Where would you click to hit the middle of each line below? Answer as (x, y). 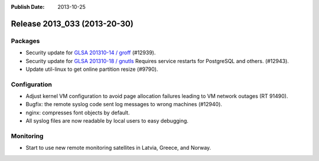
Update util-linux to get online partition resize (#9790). (92, 69)
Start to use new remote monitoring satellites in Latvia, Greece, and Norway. (118, 148)
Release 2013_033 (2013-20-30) (72, 24)
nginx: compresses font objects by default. (78, 113)
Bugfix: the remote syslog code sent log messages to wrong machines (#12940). (124, 104)
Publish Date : (28, 7)
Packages (25, 41)
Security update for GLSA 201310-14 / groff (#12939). (91, 52)
